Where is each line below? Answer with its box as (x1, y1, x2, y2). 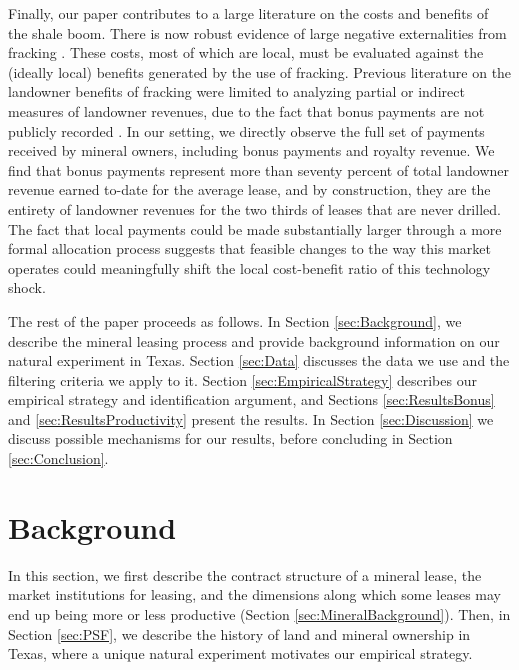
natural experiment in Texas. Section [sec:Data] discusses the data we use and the (8, 350, 510, 371)
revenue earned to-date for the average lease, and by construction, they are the (8, 179, 491, 200)
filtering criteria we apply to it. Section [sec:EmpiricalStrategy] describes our (8, 369, 477, 390)
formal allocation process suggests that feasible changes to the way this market (8, 238, 491, 259)
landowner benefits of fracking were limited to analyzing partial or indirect (8, 81, 465, 102)
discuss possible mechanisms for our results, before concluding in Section (8, 428, 453, 449)
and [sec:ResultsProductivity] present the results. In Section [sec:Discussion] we (8, 408, 494, 429)
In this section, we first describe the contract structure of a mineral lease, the (8, 564, 482, 585)
